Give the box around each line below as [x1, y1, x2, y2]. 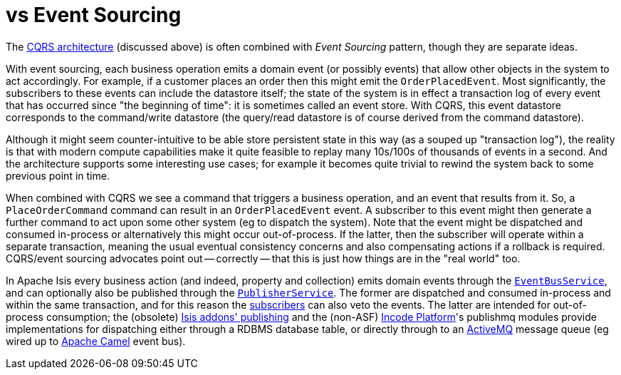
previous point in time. [6, 169, 110, 182]
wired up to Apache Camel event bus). [6, 334, 186, 347]
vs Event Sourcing [6, 3, 182, 27]
